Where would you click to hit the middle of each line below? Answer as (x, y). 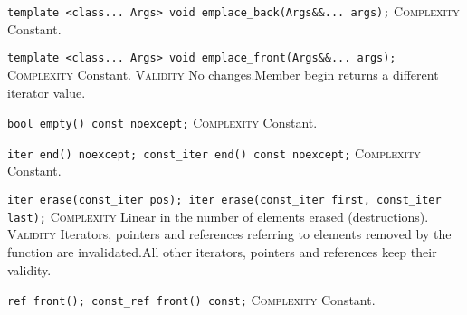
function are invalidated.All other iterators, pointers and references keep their (222, 251)
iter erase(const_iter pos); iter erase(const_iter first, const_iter (224, 200)
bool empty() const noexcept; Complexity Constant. (162, 123)
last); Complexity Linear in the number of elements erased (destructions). (218, 216)
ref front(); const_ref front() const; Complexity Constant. (191, 300)
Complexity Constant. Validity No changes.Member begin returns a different (223, 74)
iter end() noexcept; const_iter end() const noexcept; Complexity (214, 153)
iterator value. (47, 92)
